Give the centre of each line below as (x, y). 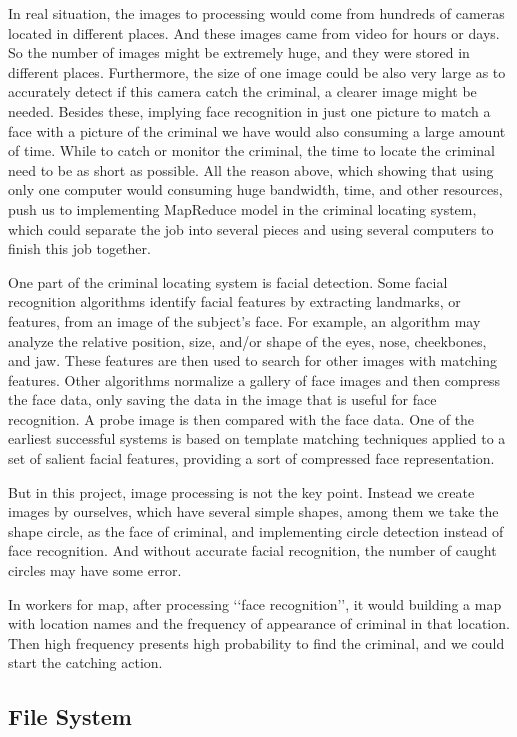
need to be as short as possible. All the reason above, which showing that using (251, 169)
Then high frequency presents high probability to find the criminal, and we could (256, 642)
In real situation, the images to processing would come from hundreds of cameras (256, 13)
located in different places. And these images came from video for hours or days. (254, 32)
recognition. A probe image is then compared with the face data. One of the (241, 418)
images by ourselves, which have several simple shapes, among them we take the (253, 511)
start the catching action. (85, 662)
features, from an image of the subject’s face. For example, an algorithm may (244, 320)
